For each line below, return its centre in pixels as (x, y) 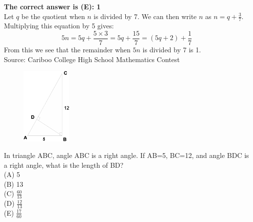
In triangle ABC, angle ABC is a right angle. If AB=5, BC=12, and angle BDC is (126, 155)
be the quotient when (53, 16)
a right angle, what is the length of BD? (64, 165)
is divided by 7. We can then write (145, 16)
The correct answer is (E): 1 (52, 6)
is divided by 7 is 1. (172, 50)
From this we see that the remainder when (67, 50)
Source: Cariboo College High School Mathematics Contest (92, 59)
